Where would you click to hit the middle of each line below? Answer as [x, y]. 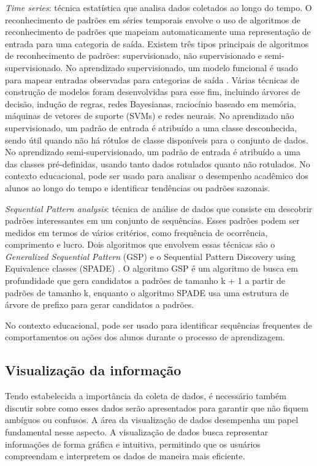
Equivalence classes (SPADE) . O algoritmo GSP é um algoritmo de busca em [151, 268]
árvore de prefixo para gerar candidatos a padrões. [100, 304]
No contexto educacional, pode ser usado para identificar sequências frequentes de [158, 325]
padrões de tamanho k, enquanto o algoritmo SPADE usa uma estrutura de [147, 292]
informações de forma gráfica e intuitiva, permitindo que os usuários [133, 444]
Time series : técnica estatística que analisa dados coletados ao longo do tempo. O [158, 7]
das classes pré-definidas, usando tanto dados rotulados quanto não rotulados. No [158, 163]
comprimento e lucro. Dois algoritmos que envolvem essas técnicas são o [140, 244]
